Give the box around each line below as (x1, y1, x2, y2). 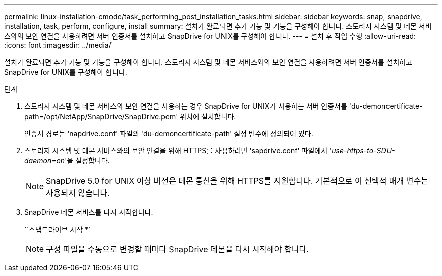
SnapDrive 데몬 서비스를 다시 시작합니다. (24, 208, 153, 216)
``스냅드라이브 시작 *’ (24, 225, 90, 234)
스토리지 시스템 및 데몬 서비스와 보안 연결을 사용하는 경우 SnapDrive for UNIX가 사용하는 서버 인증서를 (24, 102, 347, 111)
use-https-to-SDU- (332, 146, 395, 155)
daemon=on (24, 156, 65, 165)
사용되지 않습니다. (46, 188, 110, 198)
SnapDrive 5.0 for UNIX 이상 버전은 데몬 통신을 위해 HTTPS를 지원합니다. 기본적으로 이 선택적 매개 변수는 (46, 176, 428, 186)
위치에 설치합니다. (180, 112, 236, 121)
